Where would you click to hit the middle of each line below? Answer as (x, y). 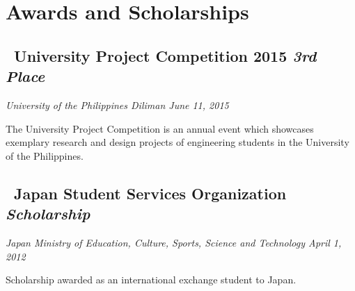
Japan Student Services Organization (150, 193)
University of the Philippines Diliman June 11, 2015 (117, 105)
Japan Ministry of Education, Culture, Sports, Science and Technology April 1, (174, 242)
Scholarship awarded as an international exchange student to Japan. (151, 280)
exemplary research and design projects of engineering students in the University (177, 142)
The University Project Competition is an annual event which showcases (160, 128)
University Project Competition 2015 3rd (165, 55)
